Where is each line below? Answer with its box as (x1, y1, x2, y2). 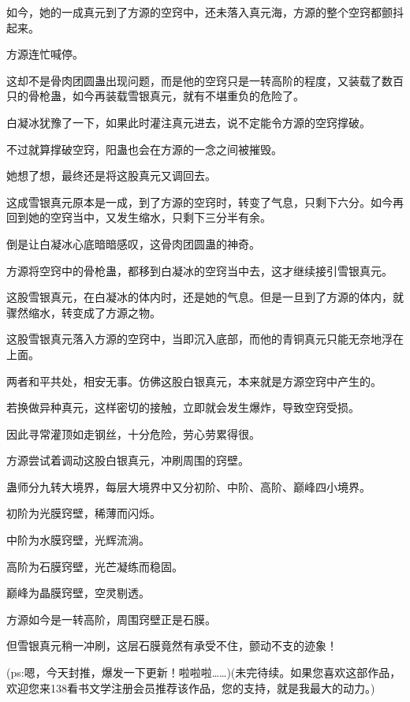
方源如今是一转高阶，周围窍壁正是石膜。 (6, 611, 216, 627)
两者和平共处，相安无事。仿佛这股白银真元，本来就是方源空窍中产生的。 (6, 372, 382, 389)
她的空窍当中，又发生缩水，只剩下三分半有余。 (28, 209, 271, 226)
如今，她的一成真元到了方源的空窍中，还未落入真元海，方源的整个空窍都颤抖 (6, 4, 404, 20)
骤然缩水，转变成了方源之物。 (6, 304, 161, 320)
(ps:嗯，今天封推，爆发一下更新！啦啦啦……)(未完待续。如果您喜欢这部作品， (6, 664, 401, 681)
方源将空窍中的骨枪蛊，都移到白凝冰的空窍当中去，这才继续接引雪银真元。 (6, 262, 393, 278)
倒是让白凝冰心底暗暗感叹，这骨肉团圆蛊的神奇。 (6, 235, 260, 252)
